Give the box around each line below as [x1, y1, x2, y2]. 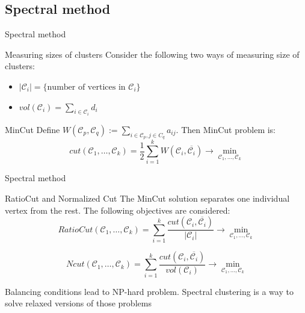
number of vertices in [47, 82, 126, 91]
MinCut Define [5, 123, 60, 136]
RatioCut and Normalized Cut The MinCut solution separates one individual [5, 191, 290, 204]
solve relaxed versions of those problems [5, 297, 152, 309]
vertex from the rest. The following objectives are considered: [5, 203, 230, 216]
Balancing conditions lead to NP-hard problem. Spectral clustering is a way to [5, 285, 294, 297]
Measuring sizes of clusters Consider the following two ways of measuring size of [5, 48, 300, 60]
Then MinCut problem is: [181, 123, 276, 136]
